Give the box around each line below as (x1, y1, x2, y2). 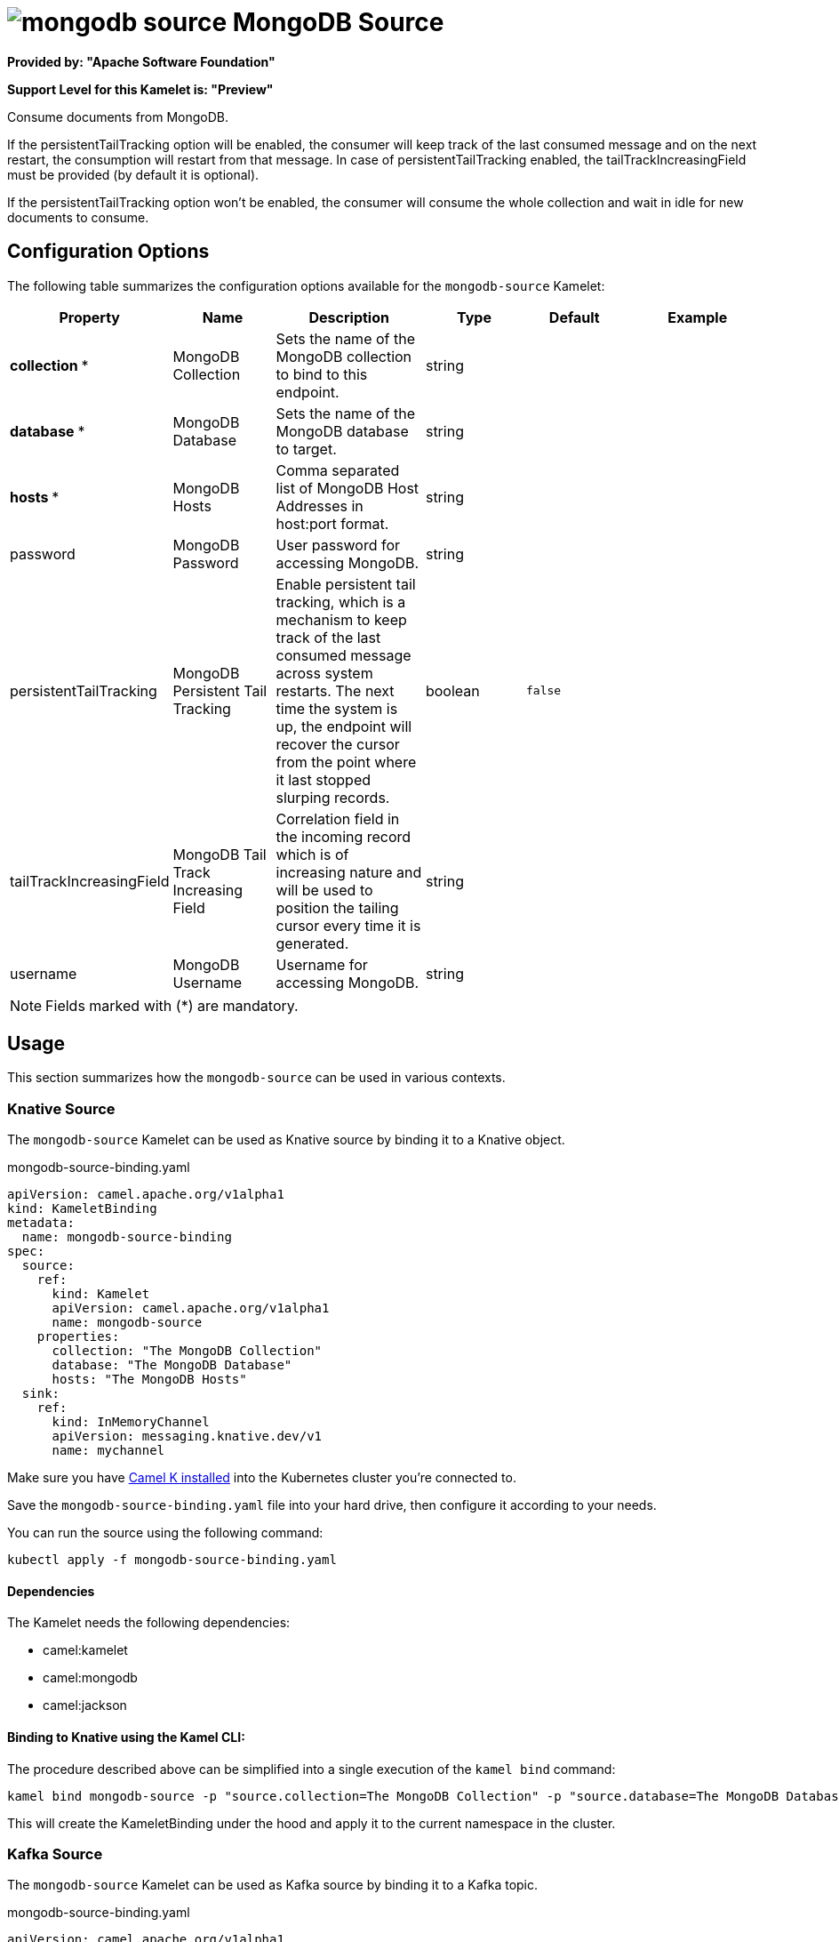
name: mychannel (52, 1443, 165, 1458)
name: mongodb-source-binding (21, 1230, 232, 1245)
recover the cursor (276, 734, 400, 753)
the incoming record (276, 827, 412, 846)
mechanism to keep (276, 610, 407, 629)
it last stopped (276, 770, 372, 789)
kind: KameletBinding (7, 1201, 157, 1216)
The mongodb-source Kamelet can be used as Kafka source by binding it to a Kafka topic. (7, 1877, 539, 1893)
